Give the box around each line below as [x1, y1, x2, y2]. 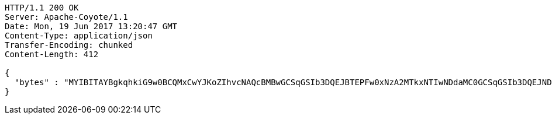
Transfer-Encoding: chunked [5, 40, 133, 50]
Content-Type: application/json [5, 31, 153, 40]
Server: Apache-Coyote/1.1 [5, 12, 128, 22]
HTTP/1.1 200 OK [5, 3, 79, 12]
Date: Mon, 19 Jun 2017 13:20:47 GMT [5, 22, 178, 31]
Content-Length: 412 [5, 50, 99, 59]
